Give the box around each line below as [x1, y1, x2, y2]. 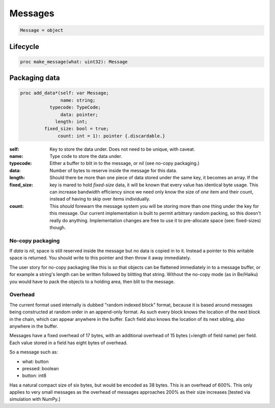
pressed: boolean [22, 365, 59, 371]
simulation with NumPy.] [9, 396, 61, 402]
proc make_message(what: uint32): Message [20, 59, 128, 65]
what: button [22, 358, 49, 364]
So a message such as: [9, 349, 59, 355]
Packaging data [9, 74, 60, 83]
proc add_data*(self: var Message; [20, 90, 109, 96]
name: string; [60, 97, 96, 103]
